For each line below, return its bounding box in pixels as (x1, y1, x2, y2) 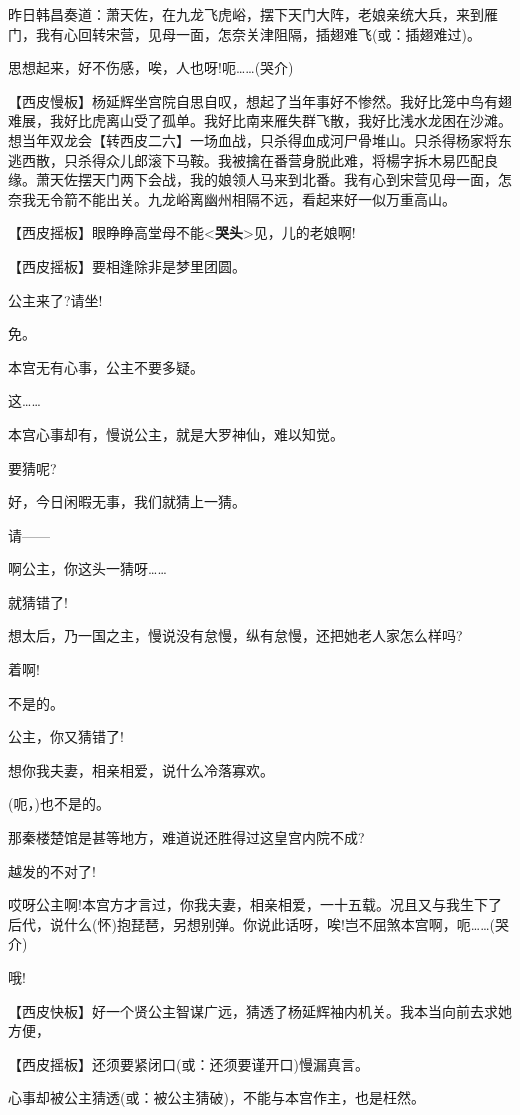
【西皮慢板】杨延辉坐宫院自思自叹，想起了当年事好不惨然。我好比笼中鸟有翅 (8, 90, 512, 111)
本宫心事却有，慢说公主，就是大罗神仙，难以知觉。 (8, 423, 344, 444)
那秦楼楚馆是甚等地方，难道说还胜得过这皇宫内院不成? (8, 827, 365, 848)
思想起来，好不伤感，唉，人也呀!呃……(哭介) (8, 57, 294, 78)
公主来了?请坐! (8, 289, 103, 310)
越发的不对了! (8, 860, 96, 881)
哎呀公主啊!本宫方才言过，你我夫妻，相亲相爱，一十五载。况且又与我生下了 (8, 894, 502, 915)
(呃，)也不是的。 (8, 793, 110, 814)
